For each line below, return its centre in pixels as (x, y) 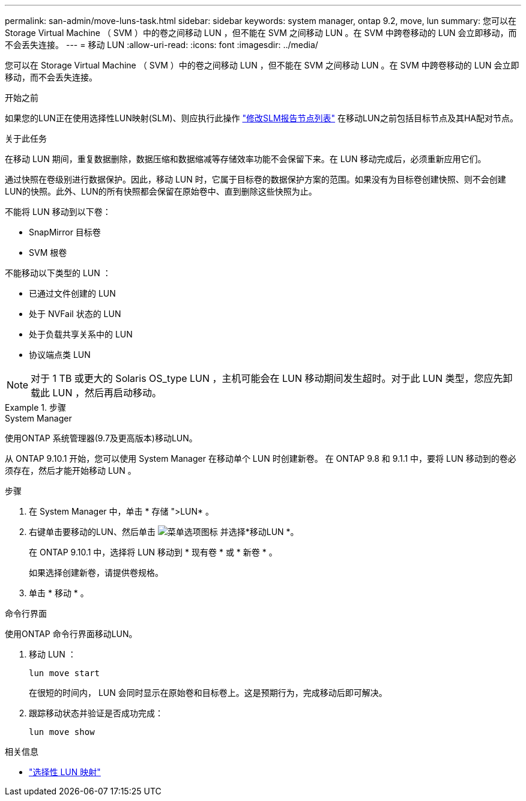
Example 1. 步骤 (35, 407)
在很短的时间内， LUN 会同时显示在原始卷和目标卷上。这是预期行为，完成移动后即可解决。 (208, 693)
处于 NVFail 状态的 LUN (75, 314)
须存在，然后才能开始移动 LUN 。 (71, 470)
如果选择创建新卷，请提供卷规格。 (96, 573)
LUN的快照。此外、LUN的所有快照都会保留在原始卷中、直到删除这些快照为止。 (161, 191)
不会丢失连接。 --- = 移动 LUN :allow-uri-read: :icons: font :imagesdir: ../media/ (162, 45)
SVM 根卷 (48, 252)
